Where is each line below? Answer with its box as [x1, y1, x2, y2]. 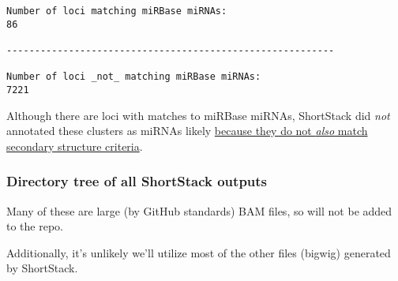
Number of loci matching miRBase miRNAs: [6, 6, 227, 17]
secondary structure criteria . [6, 137, 143, 154]
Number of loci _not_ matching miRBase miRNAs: [6, 71, 261, 83]
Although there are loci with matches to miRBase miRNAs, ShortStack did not [6, 107, 390, 123]
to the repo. [6, 218, 63, 234]
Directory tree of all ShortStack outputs [6, 171, 268, 191]
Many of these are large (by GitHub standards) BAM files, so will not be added [6, 202, 392, 219]
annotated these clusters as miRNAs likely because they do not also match [6, 122, 368, 139]
